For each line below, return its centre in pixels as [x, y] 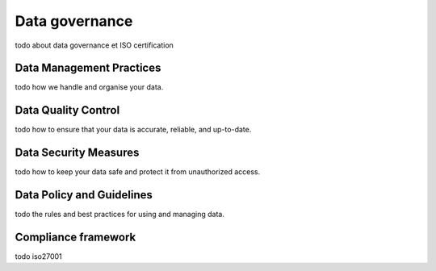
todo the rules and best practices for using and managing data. [120, 215]
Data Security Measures [77, 153]
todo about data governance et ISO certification [94, 45]
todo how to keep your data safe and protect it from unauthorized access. [138, 172]
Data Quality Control [67, 110]
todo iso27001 [38, 256]
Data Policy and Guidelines [84, 195]
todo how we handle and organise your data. [89, 87]
